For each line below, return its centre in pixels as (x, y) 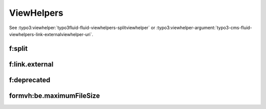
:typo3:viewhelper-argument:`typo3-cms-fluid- (204, 28)
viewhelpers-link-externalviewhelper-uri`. (51, 34)
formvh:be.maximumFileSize (55, 95)
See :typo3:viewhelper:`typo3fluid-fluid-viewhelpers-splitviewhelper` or (82, 28)
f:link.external (31, 64)
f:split (18, 49)
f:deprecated (30, 80)
